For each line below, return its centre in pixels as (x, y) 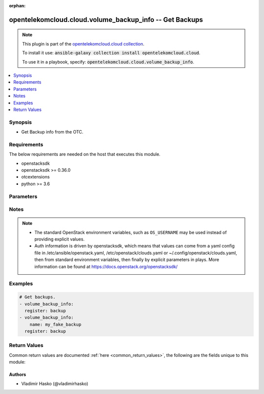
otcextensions (35, 177)
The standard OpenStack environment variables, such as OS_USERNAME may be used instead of (131, 232)
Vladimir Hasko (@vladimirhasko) (55, 383)
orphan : (17, 6)
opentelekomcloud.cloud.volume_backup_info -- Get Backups (106, 20)
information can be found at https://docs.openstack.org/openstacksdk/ (106, 266)
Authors (18, 374)
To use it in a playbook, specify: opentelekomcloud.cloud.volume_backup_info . (108, 62)
